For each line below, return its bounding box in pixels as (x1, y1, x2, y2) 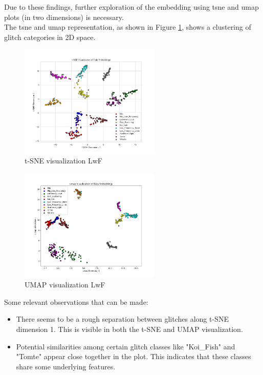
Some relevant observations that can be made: (4, 296, 148, 307)
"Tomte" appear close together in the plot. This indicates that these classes (16, 351, 251, 362)
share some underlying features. (16, 361, 116, 371)
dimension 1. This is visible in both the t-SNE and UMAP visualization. (16, 323, 243, 334)
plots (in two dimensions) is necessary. (4, 11, 124, 22)
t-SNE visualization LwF (25, 155, 102, 166)
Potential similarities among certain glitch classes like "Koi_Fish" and (16, 341, 235, 351)
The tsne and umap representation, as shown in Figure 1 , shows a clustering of (4, 22, 251, 32)
